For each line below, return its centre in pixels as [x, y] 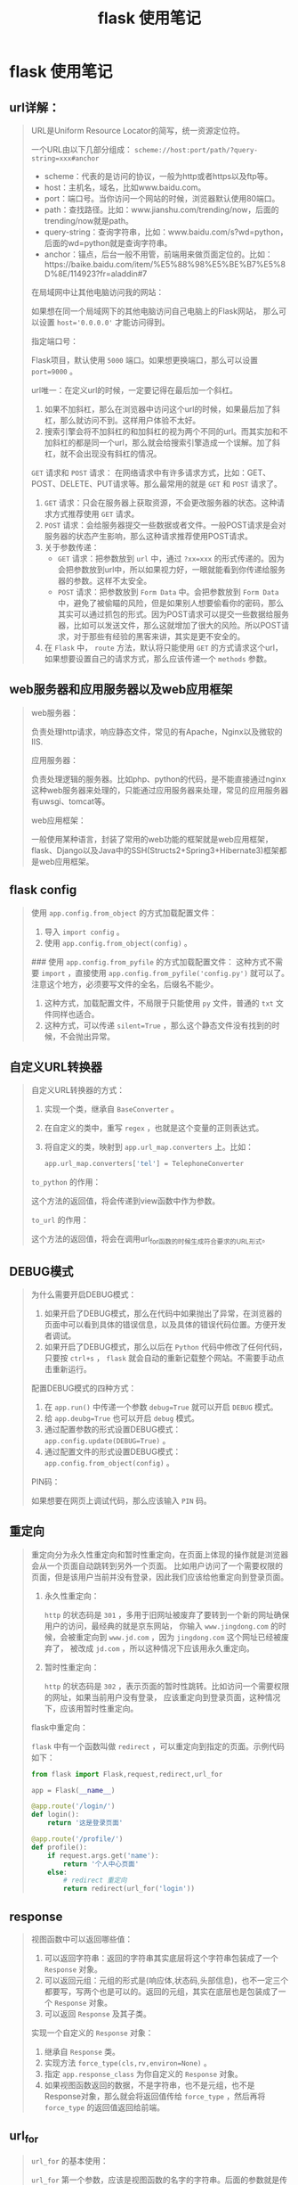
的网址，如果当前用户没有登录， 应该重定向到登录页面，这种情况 [162, 1697]
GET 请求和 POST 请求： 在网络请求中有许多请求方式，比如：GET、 [151, 472]
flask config [43, 890]
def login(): [55, 1815]
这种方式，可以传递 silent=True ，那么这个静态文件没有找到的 [158, 1025]
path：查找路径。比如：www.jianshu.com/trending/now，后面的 [161, 209]
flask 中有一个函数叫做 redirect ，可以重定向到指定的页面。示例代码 [157, 1746]
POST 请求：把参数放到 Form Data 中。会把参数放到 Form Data [168, 592]
